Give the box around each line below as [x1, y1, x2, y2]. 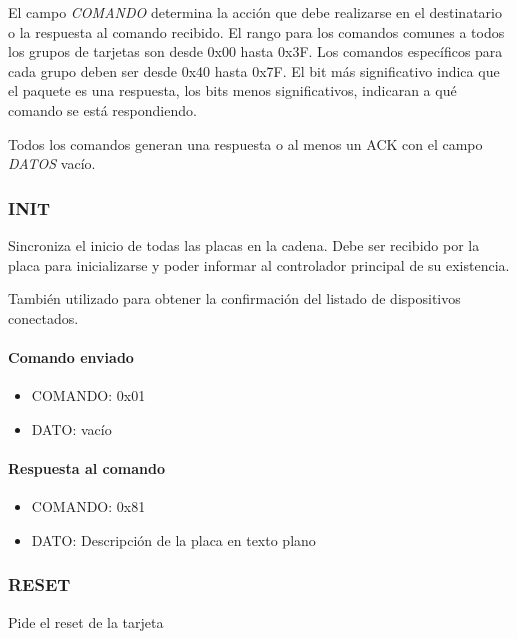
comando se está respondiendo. [8, 99, 197, 120]
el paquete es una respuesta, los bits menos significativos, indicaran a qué [8, 80, 457, 101]
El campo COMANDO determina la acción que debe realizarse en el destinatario [8, 2, 502, 22]
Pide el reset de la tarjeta [8, 611, 164, 632]
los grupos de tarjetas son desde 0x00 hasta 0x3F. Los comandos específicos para [8, 41, 503, 62]
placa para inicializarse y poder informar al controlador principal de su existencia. [8, 254, 510, 275]
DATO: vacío [31, 418, 112, 439]
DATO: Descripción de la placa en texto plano [31, 529, 316, 550]
